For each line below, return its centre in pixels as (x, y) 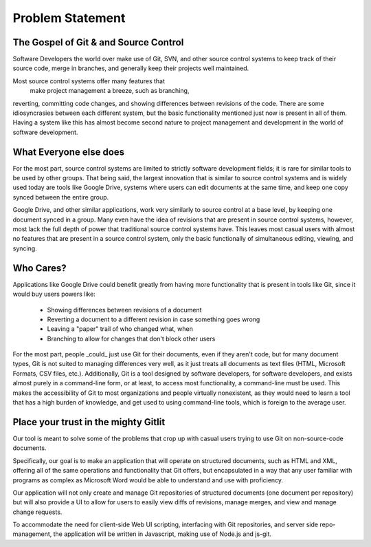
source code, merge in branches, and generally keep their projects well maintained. (131, 68)
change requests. (37, 512)
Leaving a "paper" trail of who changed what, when (120, 329)
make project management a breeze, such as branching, (110, 91)
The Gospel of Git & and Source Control (98, 42)
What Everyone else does (69, 152)
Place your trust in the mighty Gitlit (89, 422)
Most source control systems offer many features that (89, 81)
